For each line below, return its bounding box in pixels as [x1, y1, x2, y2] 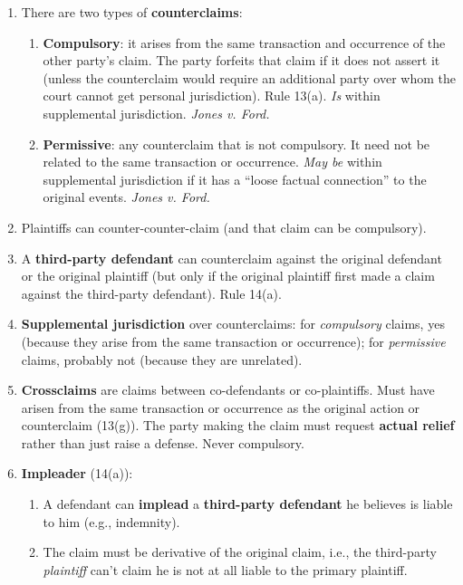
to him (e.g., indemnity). [43, 512, 180, 531]
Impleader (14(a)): [21, 464, 133, 483]
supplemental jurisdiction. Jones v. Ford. [43, 103, 270, 122]
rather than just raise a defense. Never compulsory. [21, 433, 304, 452]
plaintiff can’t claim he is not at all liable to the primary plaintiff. [43, 560, 408, 579]
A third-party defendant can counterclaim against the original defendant [21, 248, 442, 267]
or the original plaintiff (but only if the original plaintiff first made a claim [21, 266, 435, 285]
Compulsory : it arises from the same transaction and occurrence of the [43, 33, 446, 52]
